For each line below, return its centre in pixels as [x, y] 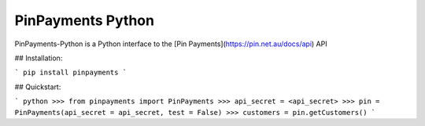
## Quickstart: [38, 87]
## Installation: [39, 58]
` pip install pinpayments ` [71, 73]
